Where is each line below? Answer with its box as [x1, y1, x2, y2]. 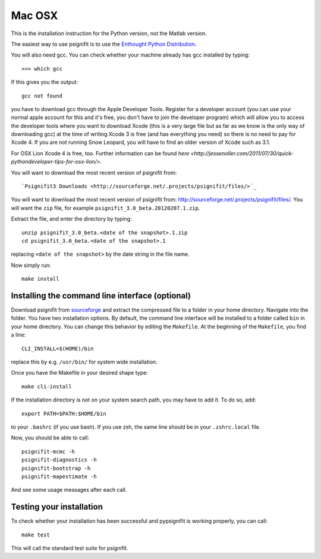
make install [21, 275, 59, 282]
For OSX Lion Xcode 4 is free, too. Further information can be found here [11, 149, 190, 157]
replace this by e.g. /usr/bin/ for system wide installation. [11, 359, 158, 365]
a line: [11, 331, 26, 338]
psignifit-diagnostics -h [21, 457, 97, 463]
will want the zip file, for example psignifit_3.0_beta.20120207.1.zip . [11, 204, 200, 211]
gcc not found [21, 92, 62, 99]
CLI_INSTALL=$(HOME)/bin [21, 345, 94, 352]
